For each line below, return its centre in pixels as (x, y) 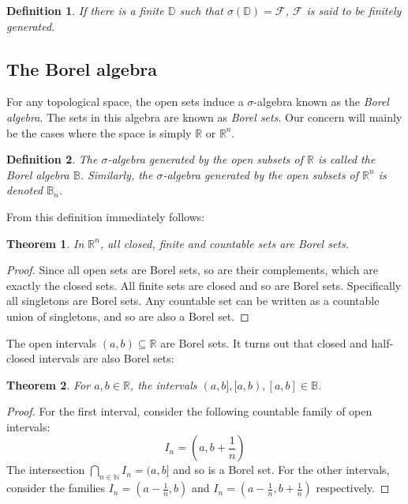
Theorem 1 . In (45, 243)
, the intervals (163, 384)
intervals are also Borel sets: (107, 358)
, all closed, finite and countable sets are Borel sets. (225, 243)
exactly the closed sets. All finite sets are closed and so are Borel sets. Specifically (204, 285)
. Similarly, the (116, 174)
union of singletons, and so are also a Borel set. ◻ (128, 316)
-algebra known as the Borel (321, 102)
